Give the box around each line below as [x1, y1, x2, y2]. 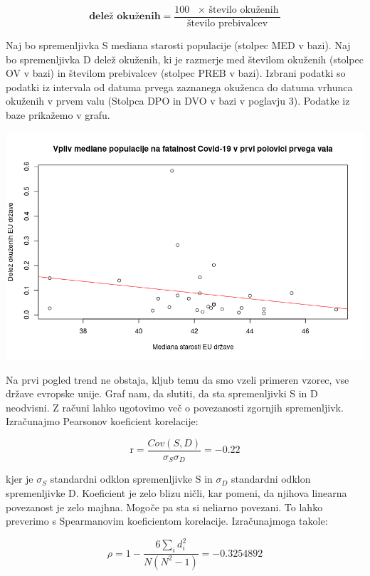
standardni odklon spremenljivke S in [50, 471, 213, 486]
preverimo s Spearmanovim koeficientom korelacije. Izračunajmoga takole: [6, 513, 328, 528]
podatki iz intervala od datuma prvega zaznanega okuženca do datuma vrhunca [6, 79, 353, 94]
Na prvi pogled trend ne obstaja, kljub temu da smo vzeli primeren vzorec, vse [6, 372, 349, 387]
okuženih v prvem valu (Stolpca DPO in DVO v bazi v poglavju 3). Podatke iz [6, 93, 350, 108]
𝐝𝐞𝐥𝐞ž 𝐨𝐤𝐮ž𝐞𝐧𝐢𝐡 [89, 11, 161, 22]
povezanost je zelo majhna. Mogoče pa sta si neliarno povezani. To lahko [6, 499, 323, 514]
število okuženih [208, 5, 279, 15]
